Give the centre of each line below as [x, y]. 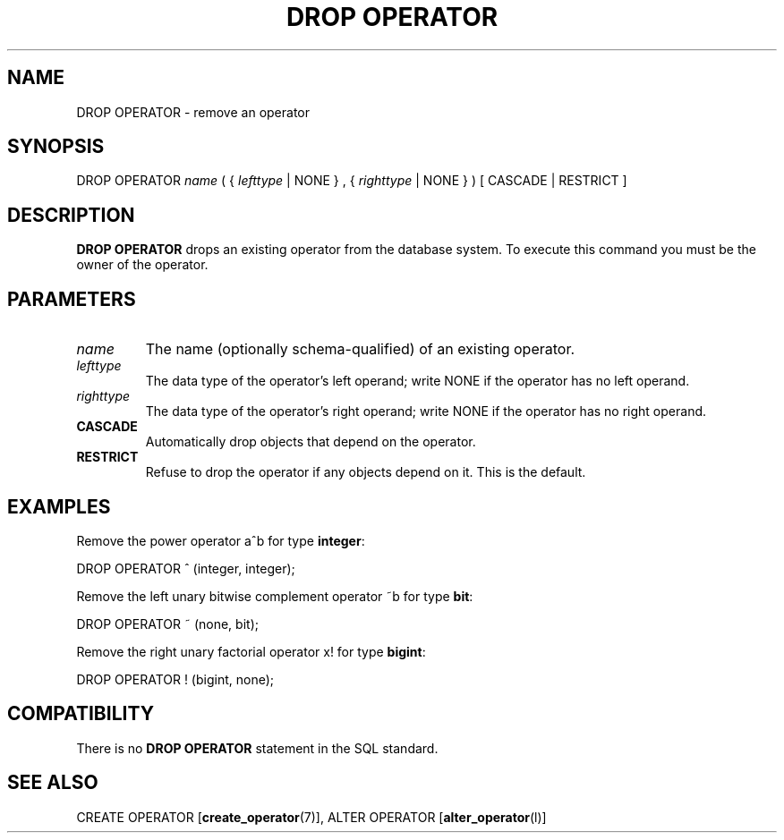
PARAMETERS [72, 299]
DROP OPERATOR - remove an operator [193, 112]
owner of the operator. [142, 265]
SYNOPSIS [56, 147]
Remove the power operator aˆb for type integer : [221, 540]
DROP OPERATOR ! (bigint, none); [175, 679]
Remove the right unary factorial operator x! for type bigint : [251, 651]
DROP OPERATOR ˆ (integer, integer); [186, 568]
